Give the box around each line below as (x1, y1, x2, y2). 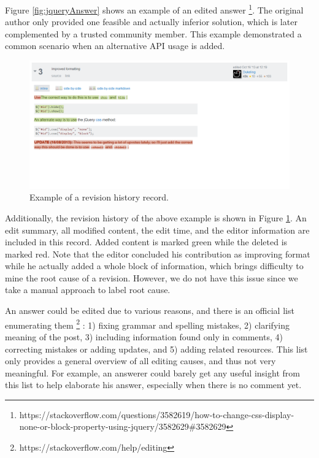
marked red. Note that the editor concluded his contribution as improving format (5, 247, 310, 260)
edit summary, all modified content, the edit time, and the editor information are (5, 223, 310, 236)
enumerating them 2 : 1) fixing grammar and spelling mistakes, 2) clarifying (5, 316, 290, 331)
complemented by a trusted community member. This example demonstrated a (5, 27, 302, 40)
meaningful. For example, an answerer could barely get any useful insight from (5, 366, 300, 379)
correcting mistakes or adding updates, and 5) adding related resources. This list (5, 342, 308, 355)
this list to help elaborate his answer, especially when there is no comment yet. (5, 378, 302, 391)
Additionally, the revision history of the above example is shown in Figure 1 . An (5, 211, 307, 224)
